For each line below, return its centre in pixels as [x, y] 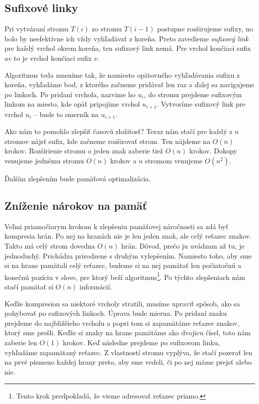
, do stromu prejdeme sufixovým [193, 94]
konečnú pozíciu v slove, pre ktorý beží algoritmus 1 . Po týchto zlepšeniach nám [125, 276]
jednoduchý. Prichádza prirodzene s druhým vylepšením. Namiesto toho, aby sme [128, 255]
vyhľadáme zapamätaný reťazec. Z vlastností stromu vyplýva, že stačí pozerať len [129, 352]
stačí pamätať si [29, 287]
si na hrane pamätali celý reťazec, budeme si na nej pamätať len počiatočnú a [123, 265]
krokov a [123, 161]
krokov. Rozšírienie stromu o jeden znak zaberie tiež [84, 151]
